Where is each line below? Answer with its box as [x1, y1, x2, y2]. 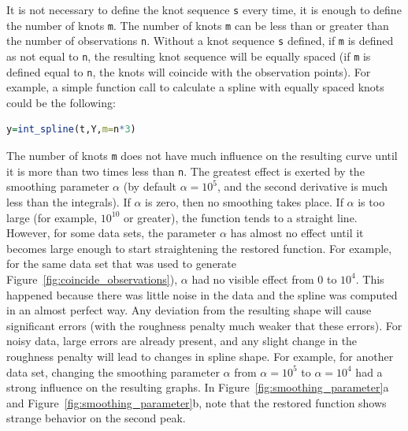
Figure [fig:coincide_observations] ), [6, 270, 178, 287]
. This [355, 270, 384, 287]
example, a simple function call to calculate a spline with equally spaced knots [6, 79, 384, 95]
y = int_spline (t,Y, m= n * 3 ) [6, 124, 136, 136]
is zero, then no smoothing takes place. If [145, 193, 343, 210]
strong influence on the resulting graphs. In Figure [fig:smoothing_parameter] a [6, 379, 389, 396]
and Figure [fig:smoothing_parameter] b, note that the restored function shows [6, 394, 387, 411]
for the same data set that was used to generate [6, 255, 236, 272]
